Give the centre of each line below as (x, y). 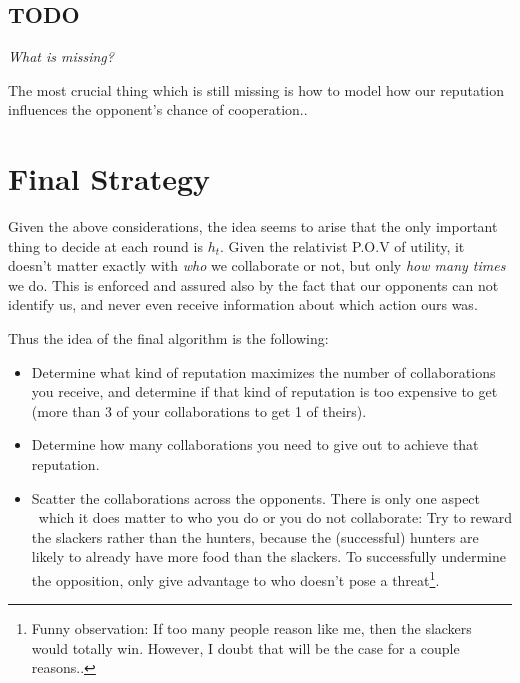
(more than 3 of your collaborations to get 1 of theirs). (199, 410)
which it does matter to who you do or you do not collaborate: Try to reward (275, 517)
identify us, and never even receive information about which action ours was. (243, 304)
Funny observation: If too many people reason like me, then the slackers (251, 628)
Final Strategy (109, 178)
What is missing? (61, 56)
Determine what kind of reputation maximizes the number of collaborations (263, 371)
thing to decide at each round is (105, 245)
